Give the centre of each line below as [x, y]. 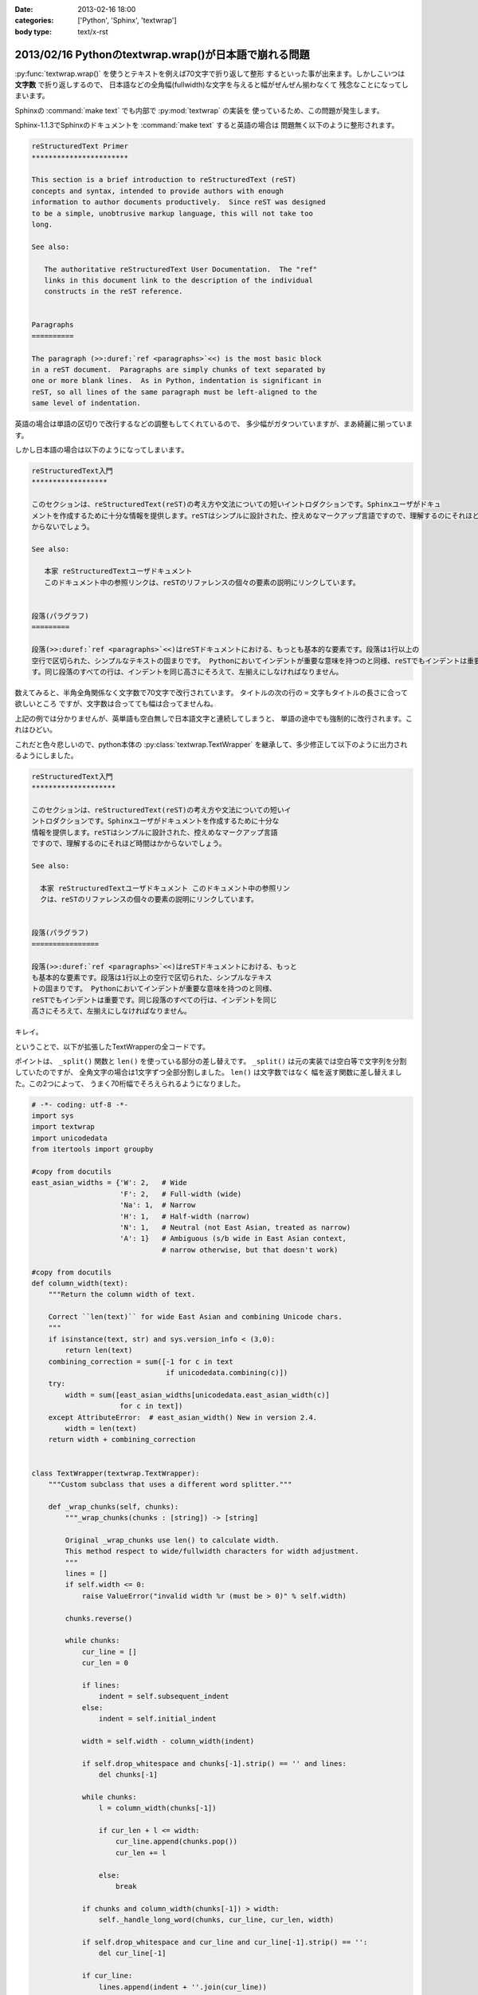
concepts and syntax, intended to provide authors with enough [158, 191]
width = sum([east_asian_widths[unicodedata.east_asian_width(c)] [198, 1395]
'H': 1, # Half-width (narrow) [185, 1216]
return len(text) [99, 1350]
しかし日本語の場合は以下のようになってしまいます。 [102, 449]
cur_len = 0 [105, 1663]
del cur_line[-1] [132, 1954]
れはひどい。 [36, 729]
